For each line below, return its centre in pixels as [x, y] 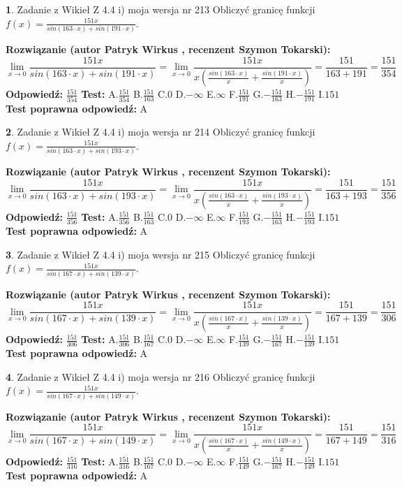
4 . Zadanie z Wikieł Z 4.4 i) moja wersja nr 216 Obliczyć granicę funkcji [161, 376]
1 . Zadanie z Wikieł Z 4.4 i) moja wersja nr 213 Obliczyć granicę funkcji [161, 9]
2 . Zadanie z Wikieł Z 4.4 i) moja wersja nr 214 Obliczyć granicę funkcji [161, 132]
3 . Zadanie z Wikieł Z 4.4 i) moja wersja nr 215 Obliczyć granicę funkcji [161, 254]
